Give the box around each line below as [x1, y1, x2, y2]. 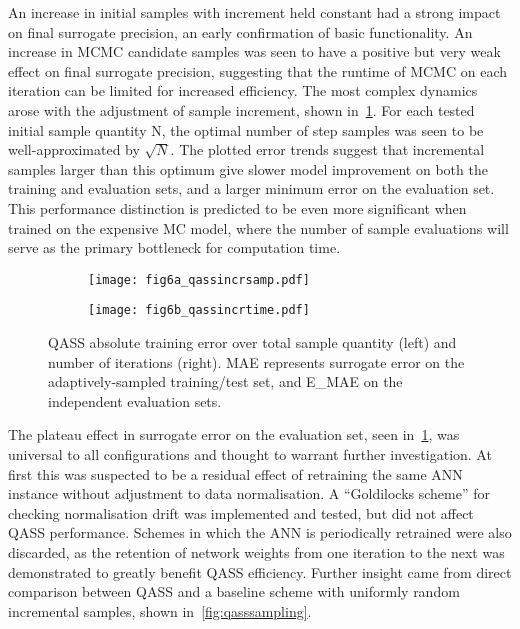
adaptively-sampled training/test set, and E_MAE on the [48, 371, 403, 392]
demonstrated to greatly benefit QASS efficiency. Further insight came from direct [8, 561, 512, 582]
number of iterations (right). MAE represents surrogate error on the [48, 351, 465, 372]
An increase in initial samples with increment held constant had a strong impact [8, 2, 501, 22]
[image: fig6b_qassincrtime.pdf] [88, 303, 310, 318]
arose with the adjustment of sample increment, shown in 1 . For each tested [8, 99, 475, 120]
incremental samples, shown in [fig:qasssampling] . [8, 600, 312, 621]
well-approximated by [8, 139, 140, 160]
